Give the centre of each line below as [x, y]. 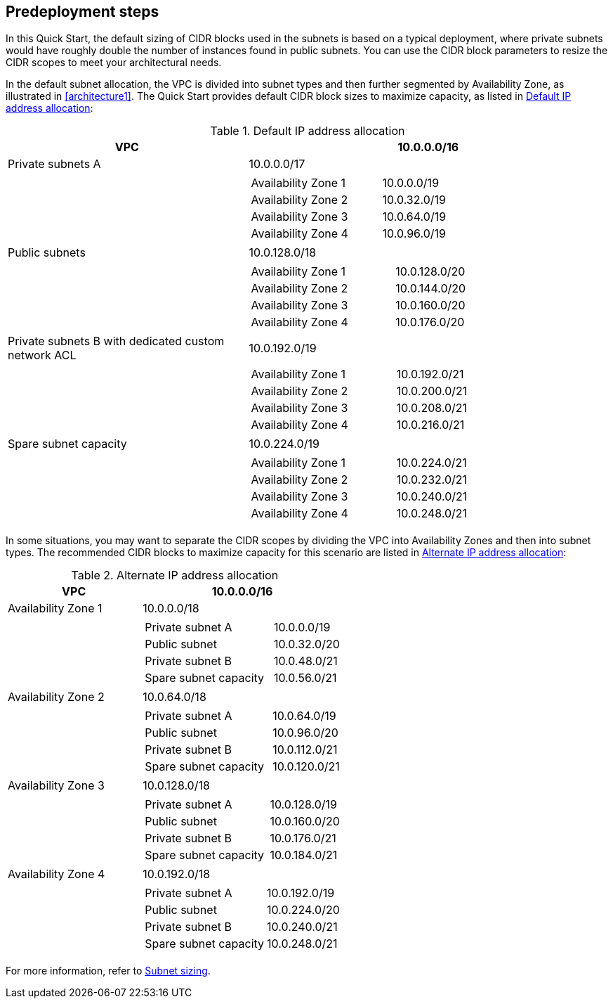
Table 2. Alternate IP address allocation [175, 575]
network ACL [42, 355]
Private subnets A [54, 164]
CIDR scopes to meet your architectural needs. [114, 63]
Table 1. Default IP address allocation [308, 131]
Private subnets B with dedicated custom [116, 341]
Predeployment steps [83, 12]
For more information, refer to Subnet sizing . [108, 971]
